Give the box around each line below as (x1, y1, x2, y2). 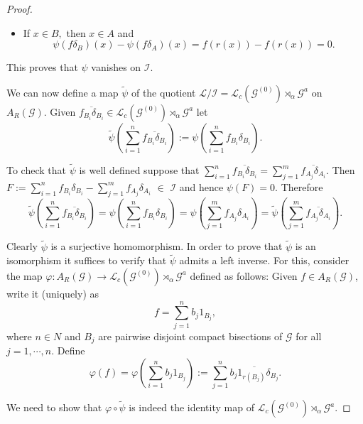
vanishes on (91, 60, 141, 75)
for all (296, 328, 322, 343)
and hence (179, 179, 224, 194)
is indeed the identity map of (129, 400, 254, 415)
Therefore (281, 179, 323, 194)
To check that (6, 163, 66, 177)
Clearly (6, 239, 38, 254)
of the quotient (131, 85, 196, 99)
